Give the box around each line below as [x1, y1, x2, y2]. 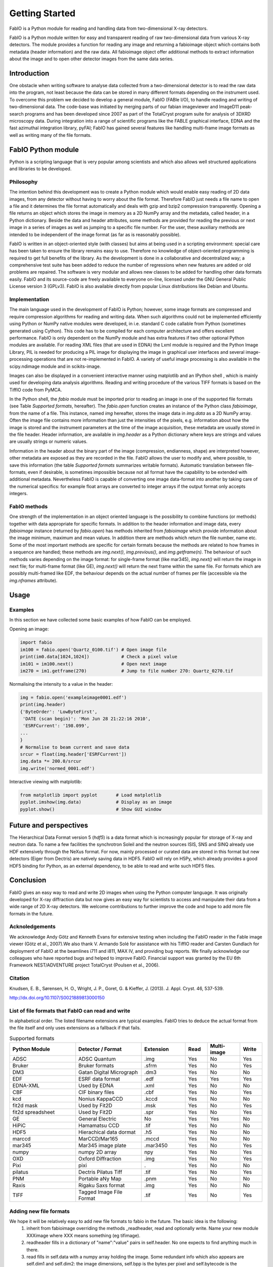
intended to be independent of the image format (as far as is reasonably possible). [9, 231, 181, 238]
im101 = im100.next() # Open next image [20, 661, 167, 666]
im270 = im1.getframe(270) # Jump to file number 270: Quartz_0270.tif [20, 668, 234, 674]
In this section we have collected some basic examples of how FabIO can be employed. [9, 616, 192, 623]
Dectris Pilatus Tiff [78, 1169, 122, 1176]
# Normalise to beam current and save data [20, 744, 130, 750]
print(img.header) [20, 702, 66, 707]
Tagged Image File [78, 1188, 123, 1196]
